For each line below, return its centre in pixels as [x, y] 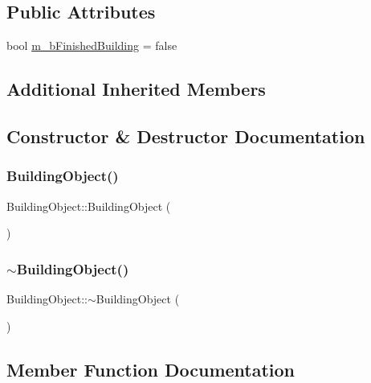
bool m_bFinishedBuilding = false [92, 45]
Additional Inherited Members [136, 89]
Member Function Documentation [151, 369]
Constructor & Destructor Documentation [186, 136]
